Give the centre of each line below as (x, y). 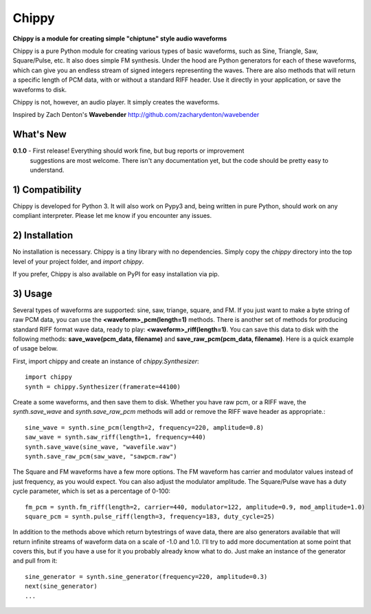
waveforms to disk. (40, 89)
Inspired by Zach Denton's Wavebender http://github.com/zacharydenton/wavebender (136, 115)
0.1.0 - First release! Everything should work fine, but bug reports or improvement (128, 151)
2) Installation (43, 235)
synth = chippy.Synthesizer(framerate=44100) (103, 386)
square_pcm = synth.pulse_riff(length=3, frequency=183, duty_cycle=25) (150, 516)
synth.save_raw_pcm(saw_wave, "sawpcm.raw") (101, 456)
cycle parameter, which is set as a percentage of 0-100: (92, 491)
